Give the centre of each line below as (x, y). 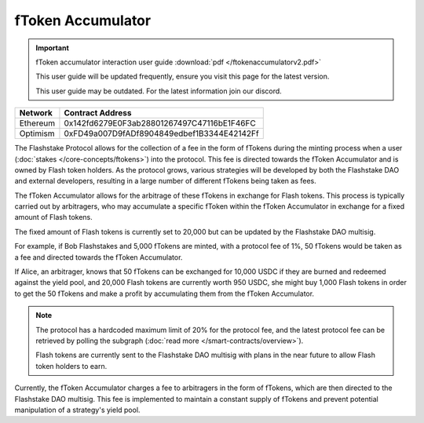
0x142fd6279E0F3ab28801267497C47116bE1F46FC (160, 123)
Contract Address (98, 113)
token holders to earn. (71, 366)
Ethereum (37, 123)
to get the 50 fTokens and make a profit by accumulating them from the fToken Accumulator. (164, 294)
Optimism (37, 133)
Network (36, 113)
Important (53, 48)
